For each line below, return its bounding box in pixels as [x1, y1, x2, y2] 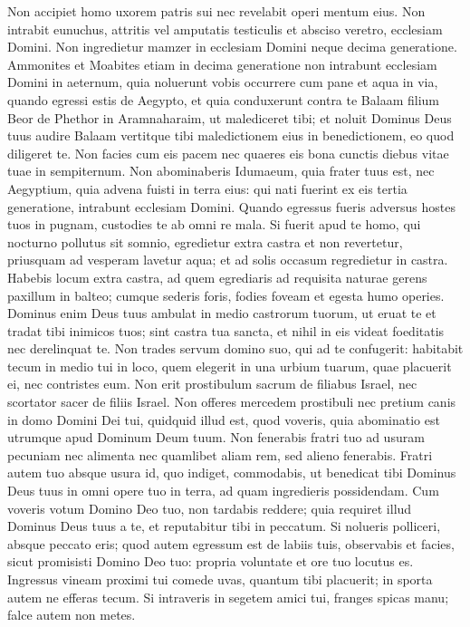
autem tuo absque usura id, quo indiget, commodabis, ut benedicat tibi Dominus [7, 463, 456, 482]
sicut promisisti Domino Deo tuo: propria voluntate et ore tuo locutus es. [7, 552, 414, 571]
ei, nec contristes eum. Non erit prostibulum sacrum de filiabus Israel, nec [7, 374, 417, 393]
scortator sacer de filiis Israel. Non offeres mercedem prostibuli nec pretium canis [7, 392, 456, 411]
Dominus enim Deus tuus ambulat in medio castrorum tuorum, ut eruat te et [7, 304, 436, 323]
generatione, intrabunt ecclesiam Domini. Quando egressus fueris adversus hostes [7, 197, 456, 216]
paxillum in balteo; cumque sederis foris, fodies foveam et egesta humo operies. [7, 285, 445, 304]
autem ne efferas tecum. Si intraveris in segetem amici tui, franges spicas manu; [7, 587, 449, 606]
